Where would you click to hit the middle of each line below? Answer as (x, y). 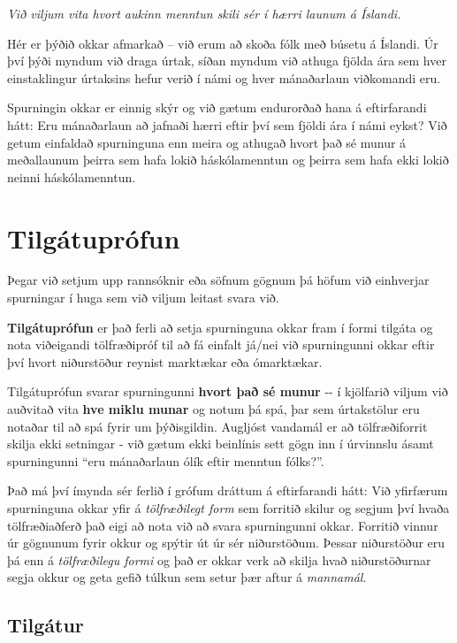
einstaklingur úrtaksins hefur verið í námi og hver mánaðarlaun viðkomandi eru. (224, 77)
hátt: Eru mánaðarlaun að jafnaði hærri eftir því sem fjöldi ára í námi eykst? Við (227, 124)
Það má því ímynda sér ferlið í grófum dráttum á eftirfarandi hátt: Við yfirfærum (228, 490)
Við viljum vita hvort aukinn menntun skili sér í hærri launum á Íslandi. (204, 13)
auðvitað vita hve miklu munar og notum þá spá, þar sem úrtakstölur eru (213, 409)
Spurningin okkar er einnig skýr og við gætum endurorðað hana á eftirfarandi (217, 107)
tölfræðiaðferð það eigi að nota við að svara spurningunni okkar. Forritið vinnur (223, 525)
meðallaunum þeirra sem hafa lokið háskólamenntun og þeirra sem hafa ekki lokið (228, 160)
